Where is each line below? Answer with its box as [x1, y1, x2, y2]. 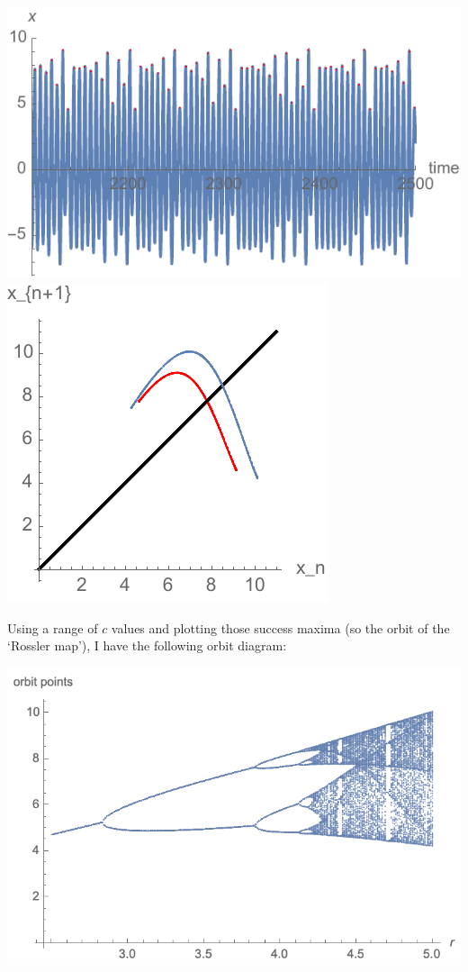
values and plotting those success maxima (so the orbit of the [111, 618, 450, 637]
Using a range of [7, 618, 98, 637]
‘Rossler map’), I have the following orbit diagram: [7, 636, 287, 655]
